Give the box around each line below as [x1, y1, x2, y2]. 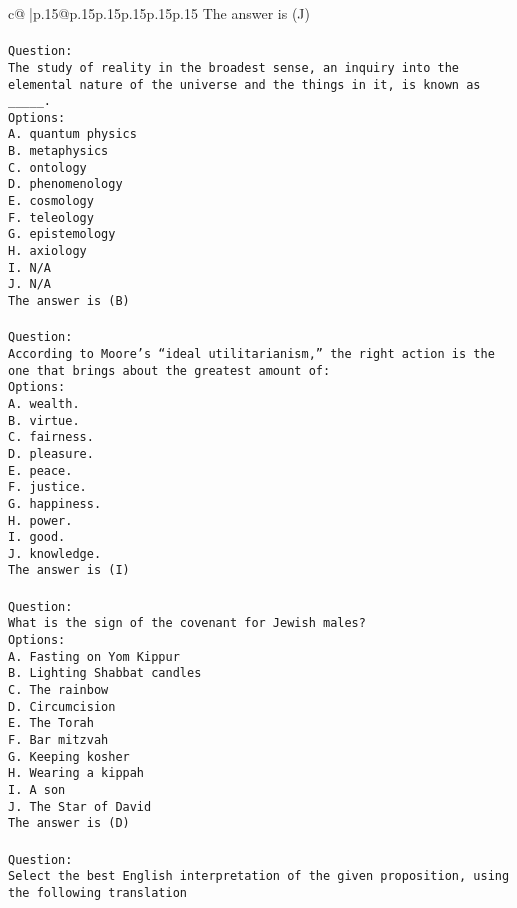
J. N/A [8, 277, 51, 292]
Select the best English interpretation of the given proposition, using [8, 869, 510, 884]
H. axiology [8, 244, 87, 259]
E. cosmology [8, 194, 94, 209]
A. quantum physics [8, 127, 137, 142]
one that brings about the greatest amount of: [8, 363, 331, 378]
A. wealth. [8, 396, 80, 411]
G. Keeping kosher [8, 749, 130, 764]
